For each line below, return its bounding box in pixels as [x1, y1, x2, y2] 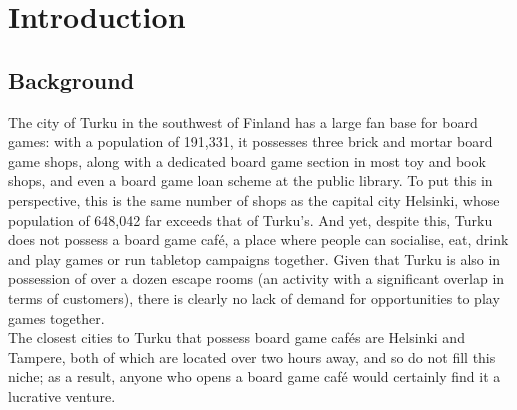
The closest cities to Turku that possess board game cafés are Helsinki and [8, 327, 465, 348]
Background [8, 64, 135, 95]
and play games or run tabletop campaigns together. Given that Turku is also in [8, 248, 501, 269]
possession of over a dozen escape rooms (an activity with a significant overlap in [8, 268, 505, 289]
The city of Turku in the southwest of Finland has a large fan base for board [8, 111, 478, 132]
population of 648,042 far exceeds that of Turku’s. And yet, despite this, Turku [8, 209, 493, 230]
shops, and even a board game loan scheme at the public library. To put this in [8, 170, 493, 191]
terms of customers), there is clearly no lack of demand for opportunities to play [8, 287, 500, 308]
